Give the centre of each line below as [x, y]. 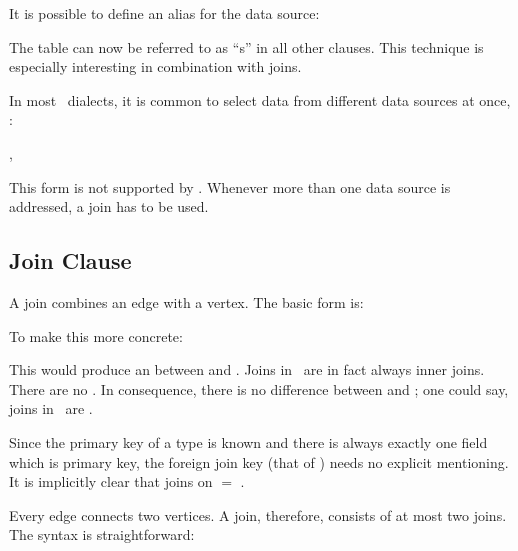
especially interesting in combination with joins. [155, 66]
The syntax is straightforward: [102, 534]
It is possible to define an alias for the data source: [164, 13]
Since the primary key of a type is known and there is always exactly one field [248, 441]
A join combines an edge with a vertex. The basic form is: [186, 301]
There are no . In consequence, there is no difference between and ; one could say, [259, 388]
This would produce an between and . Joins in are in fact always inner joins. [247, 369]
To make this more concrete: [96, 335]
